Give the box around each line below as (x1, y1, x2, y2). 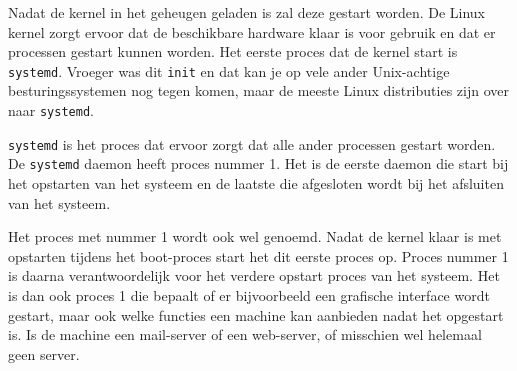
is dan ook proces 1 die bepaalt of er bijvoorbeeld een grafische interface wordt (8, 284, 490, 305)
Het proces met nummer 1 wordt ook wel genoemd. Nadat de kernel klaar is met (8, 226, 502, 247)
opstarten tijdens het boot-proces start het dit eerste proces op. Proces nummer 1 (8, 245, 509, 266)
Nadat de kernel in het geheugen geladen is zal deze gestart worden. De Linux (8, 2, 486, 22)
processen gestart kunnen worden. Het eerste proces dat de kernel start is (8, 41, 458, 62)
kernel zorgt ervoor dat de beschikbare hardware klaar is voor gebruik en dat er (8, 21, 496, 42)
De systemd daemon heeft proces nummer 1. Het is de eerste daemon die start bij (8, 153, 509, 174)
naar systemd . (8, 100, 94, 121)
